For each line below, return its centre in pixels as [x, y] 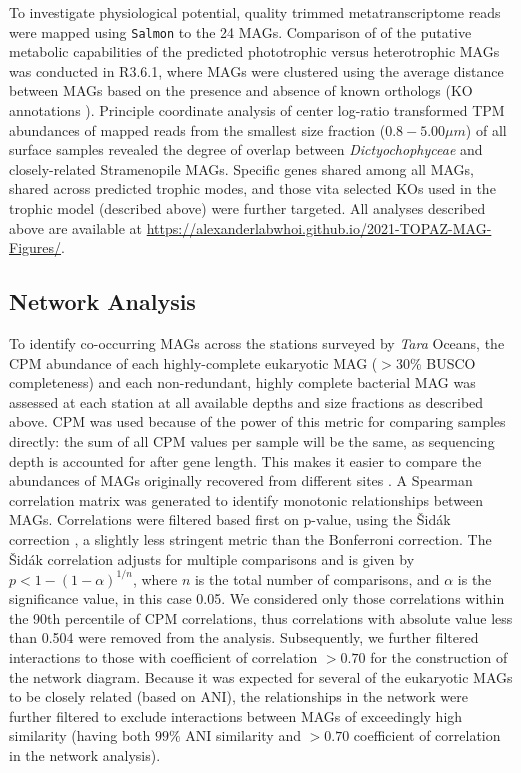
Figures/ [35, 247]
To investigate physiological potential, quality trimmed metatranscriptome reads [255, 12]
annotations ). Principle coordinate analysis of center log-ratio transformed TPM [257, 110]
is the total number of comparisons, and [317, 578]
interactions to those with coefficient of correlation [163, 656]
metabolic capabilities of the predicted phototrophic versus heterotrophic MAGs [254, 51]
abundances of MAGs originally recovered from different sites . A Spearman [241, 480]
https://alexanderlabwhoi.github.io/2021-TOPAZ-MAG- [319, 227]
